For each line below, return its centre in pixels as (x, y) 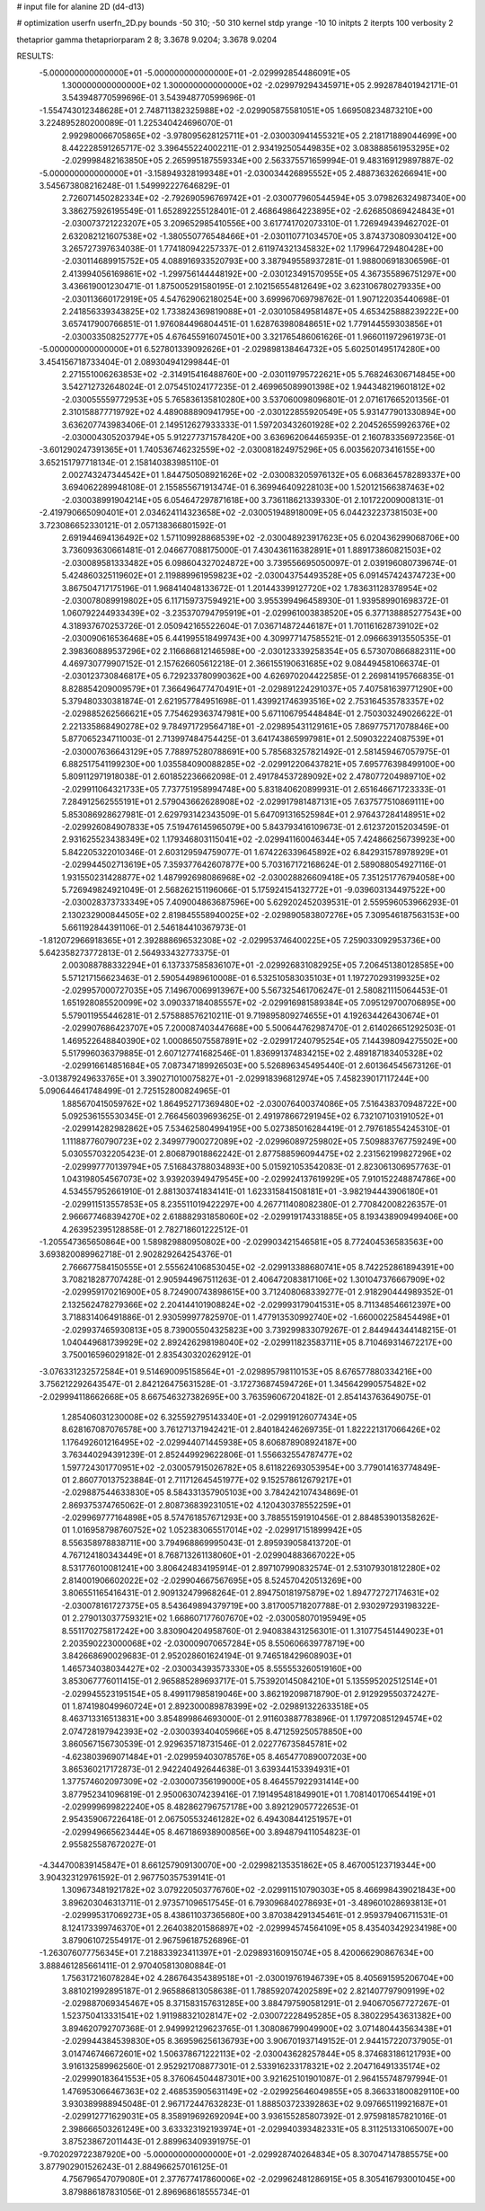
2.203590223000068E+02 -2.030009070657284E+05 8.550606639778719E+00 (213, 1643)
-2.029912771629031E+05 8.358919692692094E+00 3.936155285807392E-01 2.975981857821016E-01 (254, 2117)
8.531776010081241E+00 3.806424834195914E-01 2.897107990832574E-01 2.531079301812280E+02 (251, 1568)
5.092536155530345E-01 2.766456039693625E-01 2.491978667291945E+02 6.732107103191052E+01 (252, 1116)
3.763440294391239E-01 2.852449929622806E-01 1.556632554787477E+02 (207, 1455)
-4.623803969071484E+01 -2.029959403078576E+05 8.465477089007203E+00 (214, 1756)
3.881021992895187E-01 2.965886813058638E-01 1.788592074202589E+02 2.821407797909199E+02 (253, 1991)
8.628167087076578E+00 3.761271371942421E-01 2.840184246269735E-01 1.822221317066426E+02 (251, 1429)
